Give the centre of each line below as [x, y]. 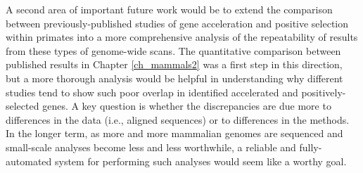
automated [29, 161]
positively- [324, 92]
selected [23, 106]
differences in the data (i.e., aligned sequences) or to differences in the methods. [178, 119]
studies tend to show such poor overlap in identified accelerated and [152, 92]
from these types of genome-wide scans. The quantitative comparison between [173, 50]
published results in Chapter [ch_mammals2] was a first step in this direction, [174, 64]
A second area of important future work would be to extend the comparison [169, 9]
